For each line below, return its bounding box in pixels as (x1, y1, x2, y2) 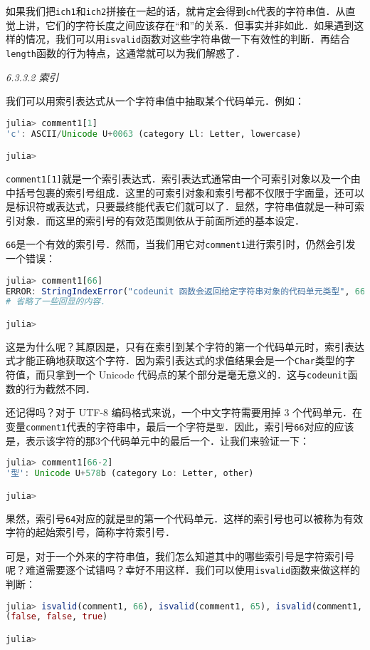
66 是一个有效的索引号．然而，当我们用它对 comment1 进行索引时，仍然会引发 (6, 237, 356, 252)
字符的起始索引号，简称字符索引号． (6, 525, 175, 540)
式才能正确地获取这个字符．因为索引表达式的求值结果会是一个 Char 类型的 (6, 353, 345, 368)
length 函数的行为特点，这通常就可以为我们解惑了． (6, 45, 245, 60)
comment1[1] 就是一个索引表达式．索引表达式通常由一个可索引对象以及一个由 (6, 171, 361, 186)
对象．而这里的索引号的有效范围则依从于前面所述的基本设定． (15, 212, 305, 227)
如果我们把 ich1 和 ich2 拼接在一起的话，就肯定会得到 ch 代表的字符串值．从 (6, 4, 346, 18)
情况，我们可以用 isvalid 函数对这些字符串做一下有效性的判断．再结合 (25, 31, 351, 46)
